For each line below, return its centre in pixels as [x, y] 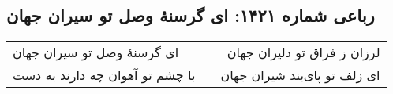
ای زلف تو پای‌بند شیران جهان [300, 75]
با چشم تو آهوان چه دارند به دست [104, 75]
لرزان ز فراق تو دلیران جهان [303, 52]
